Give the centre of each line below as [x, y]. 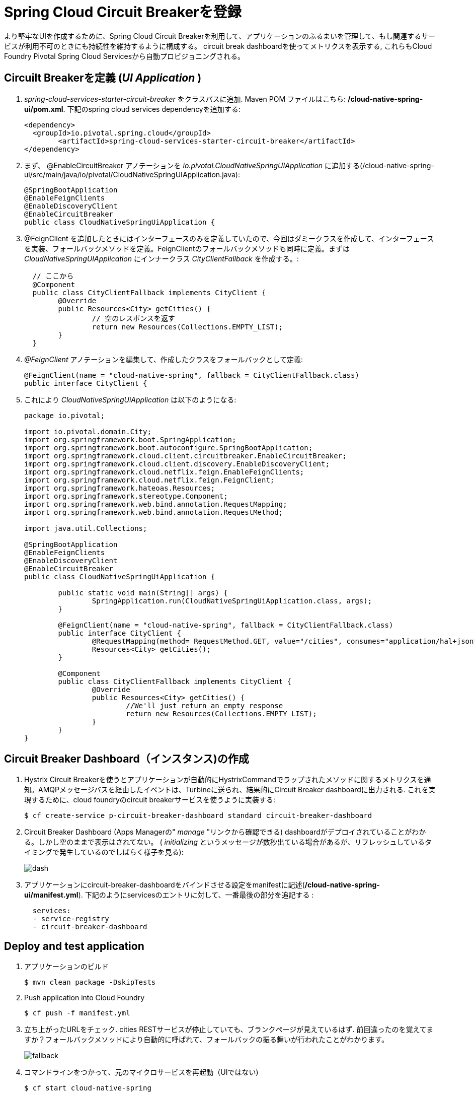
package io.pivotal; [65, 415]
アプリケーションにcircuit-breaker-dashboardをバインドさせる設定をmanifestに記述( [165, 885]
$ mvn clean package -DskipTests [90, 982]
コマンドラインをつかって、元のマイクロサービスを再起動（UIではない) [141, 1072]
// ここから [53, 276]
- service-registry [71, 919]
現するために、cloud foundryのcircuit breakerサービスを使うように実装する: [150, 800]
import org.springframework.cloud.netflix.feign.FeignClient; [149, 480]
